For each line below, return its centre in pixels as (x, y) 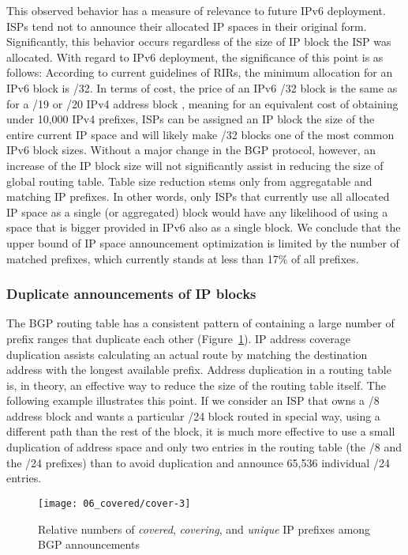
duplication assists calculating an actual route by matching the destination (187, 354)
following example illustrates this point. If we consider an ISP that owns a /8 (193, 400)
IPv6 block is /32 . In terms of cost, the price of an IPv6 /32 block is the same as (202, 87)
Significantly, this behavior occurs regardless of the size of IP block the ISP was (199, 42)
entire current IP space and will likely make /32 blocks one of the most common (200, 134)
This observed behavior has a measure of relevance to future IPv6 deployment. (196, 10)
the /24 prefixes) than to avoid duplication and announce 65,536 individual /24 (198, 462)
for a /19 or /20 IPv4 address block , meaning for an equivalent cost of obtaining (202, 103)
